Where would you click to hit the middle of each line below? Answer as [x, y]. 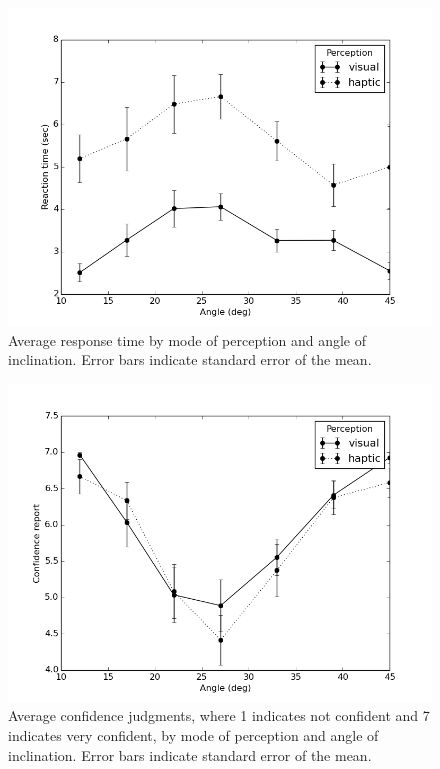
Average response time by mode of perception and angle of [187, 339]
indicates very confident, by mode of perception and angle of [193, 734]
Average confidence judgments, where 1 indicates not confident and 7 [219, 715]
